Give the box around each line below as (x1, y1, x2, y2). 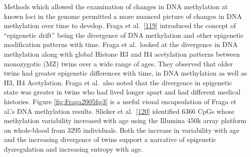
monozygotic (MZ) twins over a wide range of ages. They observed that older (4, 58, 233, 68)
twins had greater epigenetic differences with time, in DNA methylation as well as (4, 68, 247, 78)
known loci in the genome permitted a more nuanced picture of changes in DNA (4, 11, 242, 21)
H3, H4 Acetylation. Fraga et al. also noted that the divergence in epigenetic (4, 77, 232, 87)
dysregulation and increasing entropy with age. (4, 143, 143, 154)
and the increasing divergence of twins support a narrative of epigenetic (4, 134, 217, 144)
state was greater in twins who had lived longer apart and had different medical (4, 87, 241, 97)
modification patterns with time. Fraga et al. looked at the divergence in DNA (4, 39, 238, 49)
